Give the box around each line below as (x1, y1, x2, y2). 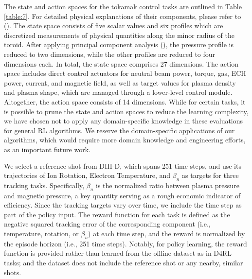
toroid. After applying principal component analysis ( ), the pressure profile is (4, 39, 234, 50)
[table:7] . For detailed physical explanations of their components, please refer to (4, 11, 241, 21)
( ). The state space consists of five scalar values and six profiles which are (4, 20, 223, 31)
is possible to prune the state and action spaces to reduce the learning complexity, (4, 106, 249, 116)
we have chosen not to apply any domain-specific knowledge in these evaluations (4, 116, 243, 126)
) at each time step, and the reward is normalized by (88, 228, 245, 239)
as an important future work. (4, 144, 90, 154)
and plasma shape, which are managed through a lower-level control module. (4, 87, 233, 97)
